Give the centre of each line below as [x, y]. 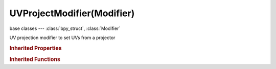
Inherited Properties [36, 48]
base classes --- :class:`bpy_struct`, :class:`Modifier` [65, 28]
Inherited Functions [35, 59]
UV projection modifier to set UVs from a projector [62, 38]
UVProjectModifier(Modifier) [72, 13]
